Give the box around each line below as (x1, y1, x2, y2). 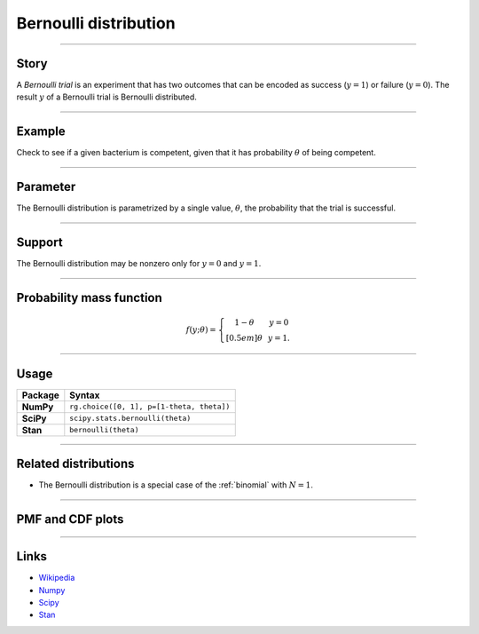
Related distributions (16, 456, 135, 472)
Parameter (16, 179, 76, 194)
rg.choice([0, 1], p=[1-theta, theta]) (69, 402, 231, 412)
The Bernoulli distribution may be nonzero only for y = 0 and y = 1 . (16, 258, 262, 269)
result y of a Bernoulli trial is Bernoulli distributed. (16, 91, 197, 102)
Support (16, 235, 63, 250)
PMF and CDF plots (16, 511, 124, 527)
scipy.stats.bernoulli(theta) (69, 414, 192, 424)
